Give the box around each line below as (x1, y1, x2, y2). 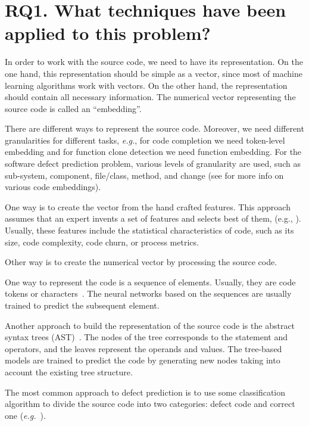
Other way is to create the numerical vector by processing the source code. (5, 256, 277, 268)
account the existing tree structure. (5, 365, 133, 378)
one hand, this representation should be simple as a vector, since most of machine (5, 67, 302, 79)
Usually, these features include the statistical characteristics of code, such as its (5, 224, 294, 237)
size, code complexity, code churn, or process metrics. (5, 235, 199, 248)
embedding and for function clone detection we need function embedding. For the (5, 145, 302, 158)
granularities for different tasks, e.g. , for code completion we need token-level (5, 133, 285, 146)
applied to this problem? (5, 21, 211, 45)
